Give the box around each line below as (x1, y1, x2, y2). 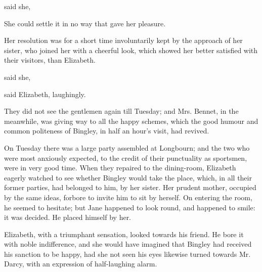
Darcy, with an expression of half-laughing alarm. (4, 258, 157, 269)
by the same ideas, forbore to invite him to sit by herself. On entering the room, (4, 192, 252, 202)
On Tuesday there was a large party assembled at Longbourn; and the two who (4, 142, 250, 153)
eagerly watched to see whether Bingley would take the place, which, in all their (4, 172, 252, 183)
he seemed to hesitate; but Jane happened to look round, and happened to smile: (4, 202, 255, 212)
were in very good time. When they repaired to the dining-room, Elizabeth (4, 162, 236, 173)
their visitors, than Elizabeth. (4, 55, 96, 65)
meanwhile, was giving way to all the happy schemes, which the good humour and (4, 115, 258, 126)
